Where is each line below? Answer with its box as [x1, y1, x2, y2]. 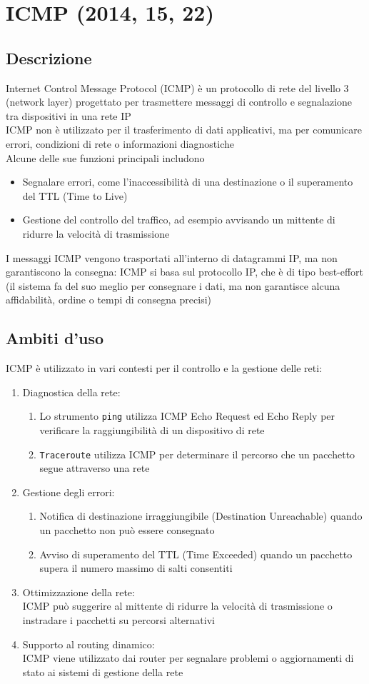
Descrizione [6, 46, 92, 69]
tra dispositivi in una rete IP [6, 108, 131, 123]
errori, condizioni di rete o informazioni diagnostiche [6, 136, 234, 151]
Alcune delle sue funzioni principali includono [6, 150, 205, 165]
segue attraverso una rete [39, 461, 150, 476]
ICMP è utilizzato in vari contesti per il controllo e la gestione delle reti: [6, 361, 323, 376]
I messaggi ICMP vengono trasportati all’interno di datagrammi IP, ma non [6, 250, 338, 265]
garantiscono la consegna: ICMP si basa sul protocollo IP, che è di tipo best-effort [6, 264, 364, 279]
